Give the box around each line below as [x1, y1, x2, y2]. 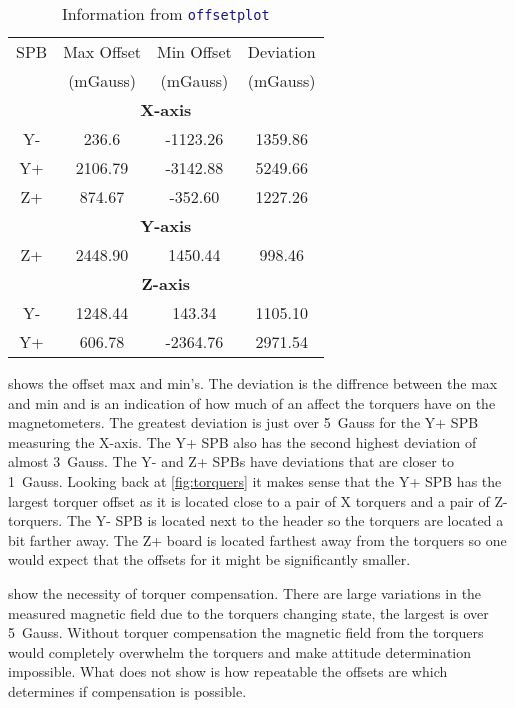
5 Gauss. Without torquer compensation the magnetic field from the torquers [8, 622, 484, 643]
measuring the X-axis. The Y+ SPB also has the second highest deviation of [8, 431, 477, 452]
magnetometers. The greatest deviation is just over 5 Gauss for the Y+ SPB [8, 412, 479, 433]
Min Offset [156, 40, 232, 63]
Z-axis [141, 272, 190, 295]
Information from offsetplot [61, 2, 270, 25]
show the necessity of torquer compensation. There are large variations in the [8, 582, 482, 603]
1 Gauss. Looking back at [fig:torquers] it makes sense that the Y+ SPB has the [8, 470, 502, 491]
